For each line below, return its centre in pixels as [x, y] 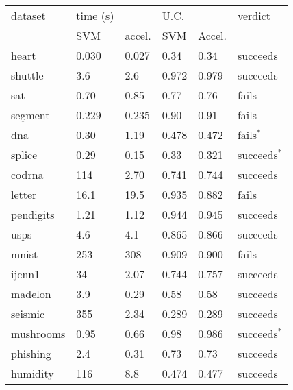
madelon [31, 294]
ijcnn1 [26, 274]
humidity [33, 373]
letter [24, 194]
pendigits [33, 214]
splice [24, 155]
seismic [28, 314]
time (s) [95, 15]
